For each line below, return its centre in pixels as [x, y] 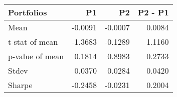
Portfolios [28, 12]
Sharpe [20, 85]
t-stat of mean [33, 42]
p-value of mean [36, 56]
